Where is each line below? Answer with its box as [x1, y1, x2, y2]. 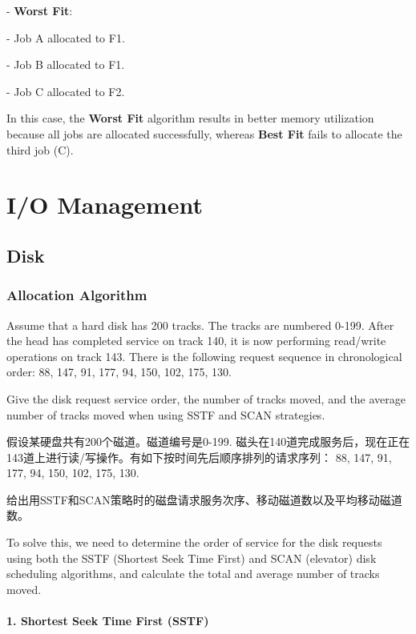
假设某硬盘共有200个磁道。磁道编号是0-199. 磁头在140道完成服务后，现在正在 [6, 433, 410, 450]
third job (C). [6, 141, 74, 158]
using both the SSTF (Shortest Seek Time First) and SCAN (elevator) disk [6, 549, 377, 566]
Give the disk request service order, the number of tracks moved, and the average [6, 390, 406, 407]
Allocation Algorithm [6, 285, 147, 305]
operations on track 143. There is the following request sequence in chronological [6, 347, 402, 364]
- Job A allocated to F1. [6, 29, 125, 46]
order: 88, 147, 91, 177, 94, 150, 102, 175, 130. [6, 363, 232, 380]
